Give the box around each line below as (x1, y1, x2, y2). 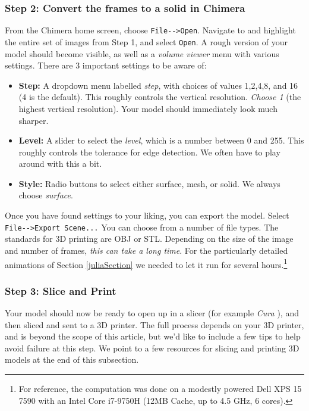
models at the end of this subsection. (5, 353, 139, 366)
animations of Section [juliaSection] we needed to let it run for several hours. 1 (5, 256, 288, 270)
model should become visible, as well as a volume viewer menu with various (5, 47, 279, 60)
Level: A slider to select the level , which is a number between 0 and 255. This (18, 134, 304, 147)
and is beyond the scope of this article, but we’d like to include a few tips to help (5, 330, 301, 342)
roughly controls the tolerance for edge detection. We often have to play (18, 145, 280, 158)
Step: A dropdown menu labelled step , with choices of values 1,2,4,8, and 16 (18, 79, 298, 91)
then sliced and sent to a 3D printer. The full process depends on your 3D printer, (5, 318, 304, 331)
